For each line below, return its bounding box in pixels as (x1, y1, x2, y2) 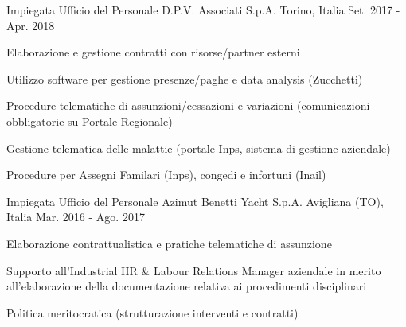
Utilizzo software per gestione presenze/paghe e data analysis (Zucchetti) (6, 70, 363, 87)
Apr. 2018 (6, 17, 55, 33)
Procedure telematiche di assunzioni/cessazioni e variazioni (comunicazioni (6, 97, 370, 114)
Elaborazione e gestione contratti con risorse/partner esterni (6, 44, 300, 60)
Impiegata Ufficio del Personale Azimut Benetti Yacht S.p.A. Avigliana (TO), (6, 193, 384, 209)
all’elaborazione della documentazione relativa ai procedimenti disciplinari (6, 278, 367, 294)
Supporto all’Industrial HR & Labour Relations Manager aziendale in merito (6, 262, 381, 278)
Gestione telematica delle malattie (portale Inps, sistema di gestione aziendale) (6, 139, 391, 156)
